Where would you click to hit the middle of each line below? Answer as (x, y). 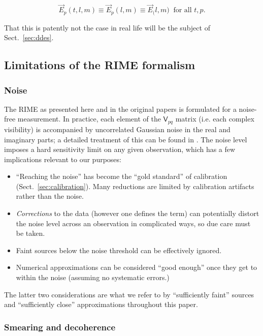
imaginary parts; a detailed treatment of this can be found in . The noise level (126, 139)
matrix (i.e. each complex (215, 119)
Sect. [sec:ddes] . (29, 37)
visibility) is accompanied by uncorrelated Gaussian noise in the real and (117, 129)
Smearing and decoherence (60, 327)
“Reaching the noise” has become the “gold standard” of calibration (122, 176)
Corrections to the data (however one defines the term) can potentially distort (138, 213)
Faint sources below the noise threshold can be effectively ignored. (119, 250)
